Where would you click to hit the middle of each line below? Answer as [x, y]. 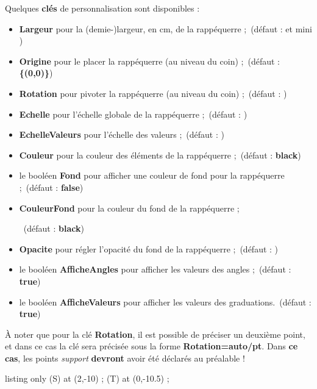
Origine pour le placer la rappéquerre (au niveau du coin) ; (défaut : [149, 61]
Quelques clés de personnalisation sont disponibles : [102, 8]
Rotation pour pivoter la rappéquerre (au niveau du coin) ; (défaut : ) [153, 93]
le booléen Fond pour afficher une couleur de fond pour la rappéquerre [152, 175]
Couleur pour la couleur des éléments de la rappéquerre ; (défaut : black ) [160, 155]
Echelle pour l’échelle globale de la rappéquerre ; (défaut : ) [133, 114]
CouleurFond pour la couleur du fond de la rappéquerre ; [129, 208]
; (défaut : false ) [51, 187]
